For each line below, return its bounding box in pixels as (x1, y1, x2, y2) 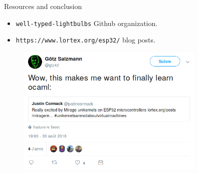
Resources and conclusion (4, 1, 82, 11)
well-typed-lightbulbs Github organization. (16, 17, 158, 28)
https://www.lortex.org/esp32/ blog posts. (16, 34, 155, 45)
